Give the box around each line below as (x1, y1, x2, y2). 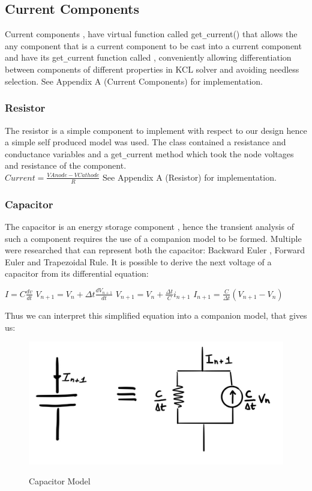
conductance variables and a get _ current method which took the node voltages (5, 147, 294, 160)
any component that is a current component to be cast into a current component (5, 39, 302, 52)
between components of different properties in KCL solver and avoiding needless (5, 63, 299, 76)
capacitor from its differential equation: (5, 267, 149, 280)
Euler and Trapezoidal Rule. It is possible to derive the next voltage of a (5, 255, 272, 268)
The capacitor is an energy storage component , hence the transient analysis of (5, 220, 294, 232)
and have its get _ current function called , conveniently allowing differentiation (5, 51, 292, 64)
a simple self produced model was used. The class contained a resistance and (5, 136, 286, 148)
